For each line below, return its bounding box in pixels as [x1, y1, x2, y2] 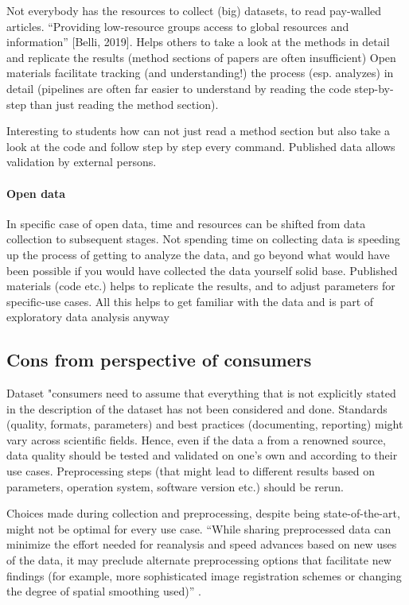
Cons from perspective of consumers [6, 347, 312, 372]
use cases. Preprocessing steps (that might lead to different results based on [6, 463, 376, 479]
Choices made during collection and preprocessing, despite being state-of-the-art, [6, 505, 400, 522]
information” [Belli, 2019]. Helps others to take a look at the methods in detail [6, 33, 390, 50]
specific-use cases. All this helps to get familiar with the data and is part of [6, 293, 374, 309]
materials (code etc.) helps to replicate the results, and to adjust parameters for [6, 277, 395, 294]
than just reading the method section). [29, 95, 219, 112]
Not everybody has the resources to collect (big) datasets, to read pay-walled [6, 2, 382, 18]
